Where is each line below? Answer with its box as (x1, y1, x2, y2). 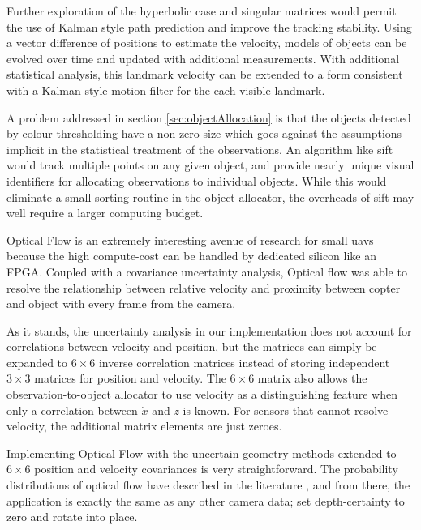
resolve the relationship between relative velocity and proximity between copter (6, 279, 401, 296)
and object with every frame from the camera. (6, 295, 236, 312)
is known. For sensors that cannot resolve (183, 401, 389, 418)
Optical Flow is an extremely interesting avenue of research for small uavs (6, 231, 374, 248)
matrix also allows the (257, 370, 367, 387)
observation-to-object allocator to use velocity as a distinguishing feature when (6, 386, 397, 403)
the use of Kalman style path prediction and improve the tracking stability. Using (6, 18, 412, 35)
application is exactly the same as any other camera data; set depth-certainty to (6, 492, 405, 509)
